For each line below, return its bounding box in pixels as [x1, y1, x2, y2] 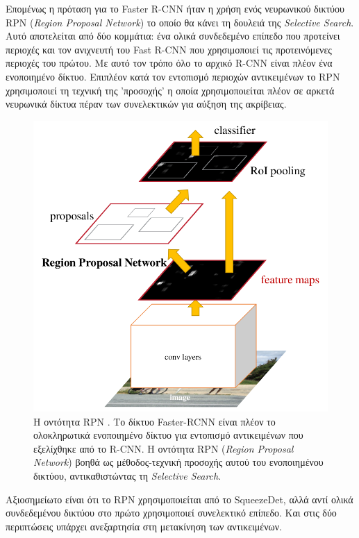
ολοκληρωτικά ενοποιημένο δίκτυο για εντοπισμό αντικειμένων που [33, 428, 303, 442]
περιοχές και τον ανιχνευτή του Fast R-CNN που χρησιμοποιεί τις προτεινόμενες [6, 42, 332, 56]
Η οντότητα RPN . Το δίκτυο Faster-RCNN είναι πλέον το [33, 414, 276, 428]
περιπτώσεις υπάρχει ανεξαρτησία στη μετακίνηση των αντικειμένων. [6, 519, 282, 533]
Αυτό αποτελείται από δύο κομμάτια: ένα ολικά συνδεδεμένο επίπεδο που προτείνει [6, 28, 340, 43]
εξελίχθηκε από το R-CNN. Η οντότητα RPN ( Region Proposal [33, 441, 294, 455]
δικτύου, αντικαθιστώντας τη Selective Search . [33, 468, 222, 482]
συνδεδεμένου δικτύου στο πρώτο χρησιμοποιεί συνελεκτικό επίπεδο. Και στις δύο [6, 505, 337, 520]
